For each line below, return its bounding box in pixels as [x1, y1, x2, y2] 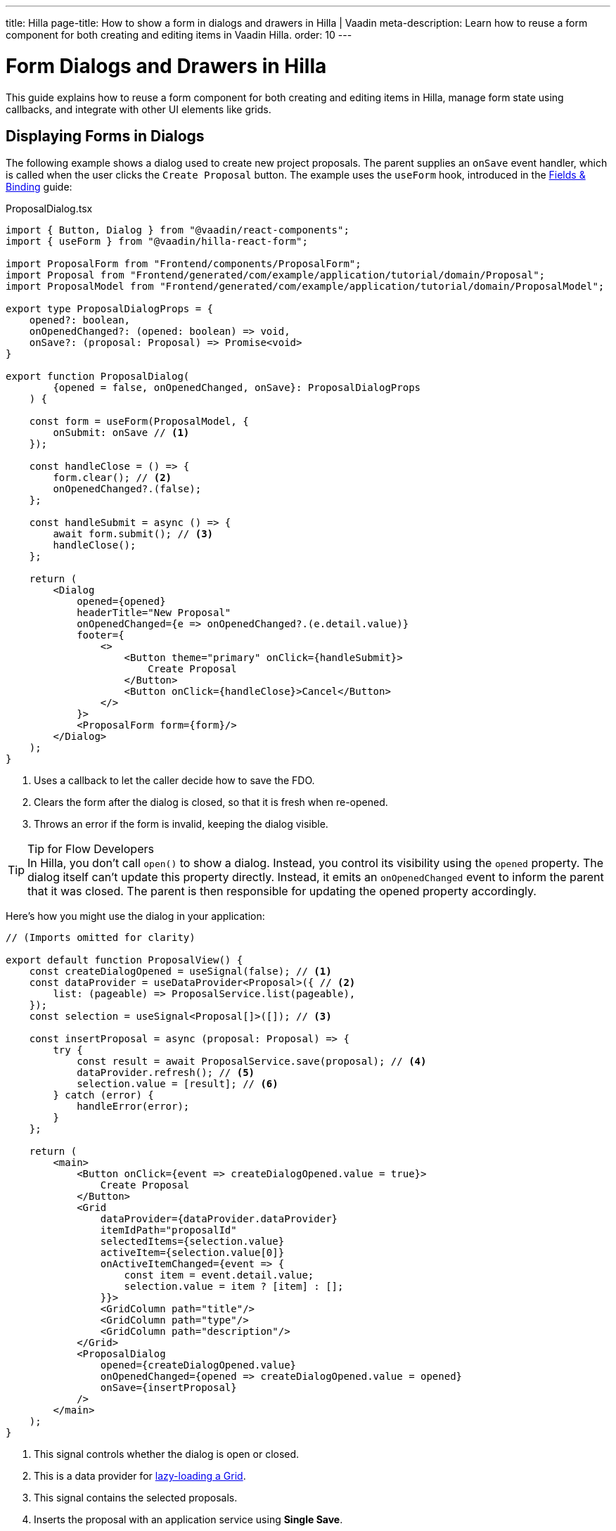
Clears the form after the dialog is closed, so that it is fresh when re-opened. [34, 796, 388, 809]
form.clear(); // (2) [53, 472, 172, 484]
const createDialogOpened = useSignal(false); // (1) [29, 966, 332, 978]
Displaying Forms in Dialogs [6, 127, 205, 145]
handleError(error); [77, 1101, 190, 1113]
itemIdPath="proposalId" [100, 1224, 237, 1236]
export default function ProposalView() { [6, 954, 243, 966]
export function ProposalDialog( [6, 371, 190, 383]
